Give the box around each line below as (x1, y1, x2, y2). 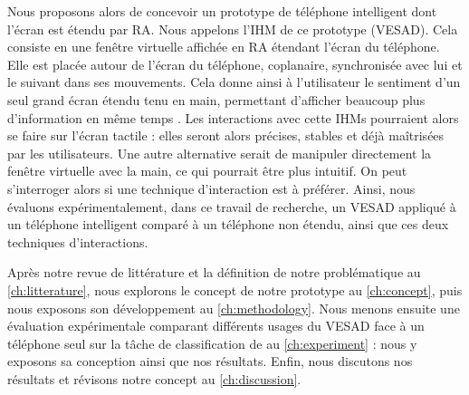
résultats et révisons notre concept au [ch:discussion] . (7, 369, 301, 388)
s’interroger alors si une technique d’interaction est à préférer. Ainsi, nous (7, 178, 416, 197)
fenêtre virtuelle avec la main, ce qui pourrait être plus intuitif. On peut (7, 161, 407, 180)
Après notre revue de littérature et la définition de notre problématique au (7, 263, 421, 282)
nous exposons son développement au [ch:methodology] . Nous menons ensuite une (7, 298, 460, 317)
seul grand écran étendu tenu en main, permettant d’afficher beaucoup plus (7, 90, 426, 109)
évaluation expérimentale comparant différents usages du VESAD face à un (7, 316, 425, 335)
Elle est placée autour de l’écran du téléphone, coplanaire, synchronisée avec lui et (7, 54, 463, 73)
